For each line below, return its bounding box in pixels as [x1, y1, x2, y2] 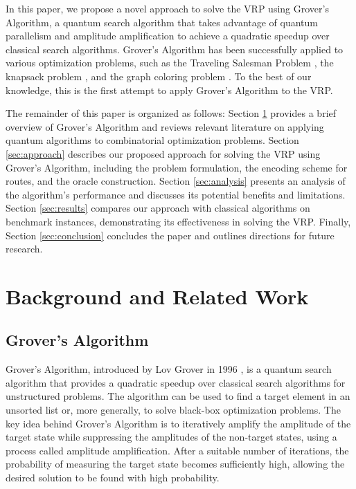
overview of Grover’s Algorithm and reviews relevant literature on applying [6, 119, 324, 133]
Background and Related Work [6, 282, 309, 310]
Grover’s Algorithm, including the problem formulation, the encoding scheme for [6, 160, 348, 174]
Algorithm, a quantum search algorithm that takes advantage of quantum [6, 15, 319, 29]
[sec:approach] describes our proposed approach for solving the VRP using [6, 146, 321, 160]
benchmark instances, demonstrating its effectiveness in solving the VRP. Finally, [6, 214, 351, 228]
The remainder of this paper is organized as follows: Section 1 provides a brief [6, 106, 337, 120]
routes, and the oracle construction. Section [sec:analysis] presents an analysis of [6, 174, 346, 188]
